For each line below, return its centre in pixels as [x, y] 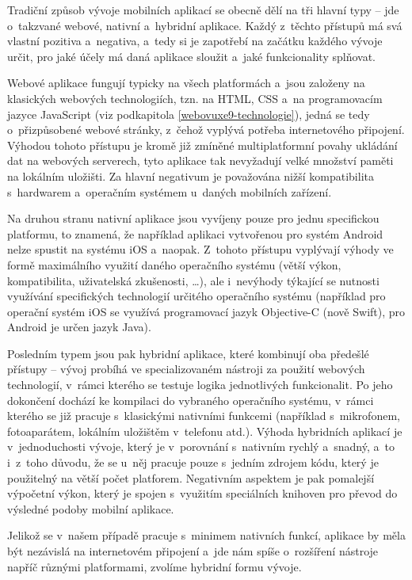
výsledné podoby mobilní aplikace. [91, 508]
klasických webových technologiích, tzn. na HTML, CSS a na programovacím [195, 98]
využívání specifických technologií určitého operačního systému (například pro [196, 296]
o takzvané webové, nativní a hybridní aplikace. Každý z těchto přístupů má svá [205, 25]
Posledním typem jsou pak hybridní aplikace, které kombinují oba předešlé [188, 353]
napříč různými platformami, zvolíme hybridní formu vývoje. [154, 566]
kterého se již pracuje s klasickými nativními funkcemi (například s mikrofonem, [204, 416]
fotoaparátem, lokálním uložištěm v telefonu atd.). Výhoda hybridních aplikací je [205, 431]
